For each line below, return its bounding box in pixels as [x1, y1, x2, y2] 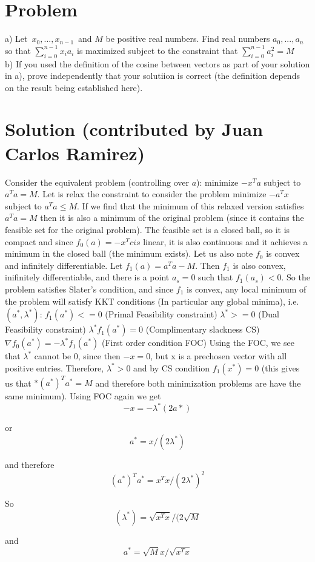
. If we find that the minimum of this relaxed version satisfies [77, 199, 304, 212]
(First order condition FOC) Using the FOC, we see [102, 336, 294, 349]
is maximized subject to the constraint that [77, 44, 238, 56]
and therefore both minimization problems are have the [95, 376, 301, 389]
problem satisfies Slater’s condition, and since [5, 282, 174, 295]
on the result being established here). [5, 81, 143, 93]
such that [198, 271, 233, 283]
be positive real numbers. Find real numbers [105, 32, 270, 45]
